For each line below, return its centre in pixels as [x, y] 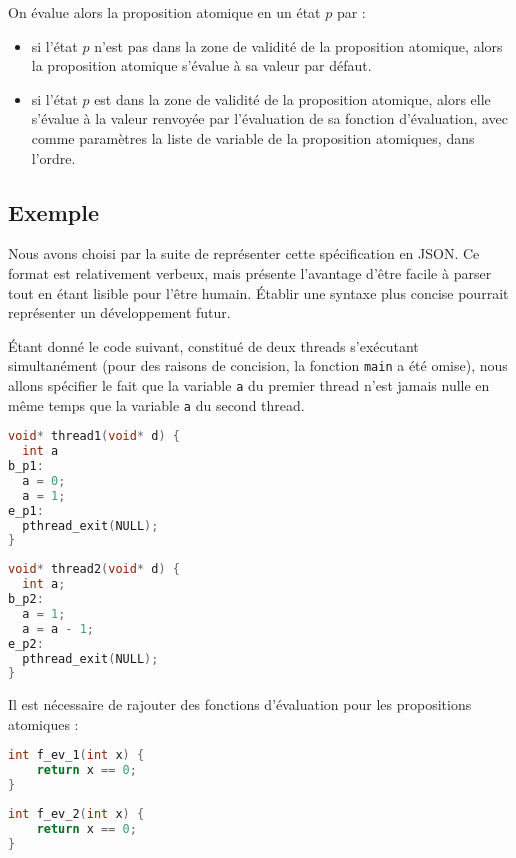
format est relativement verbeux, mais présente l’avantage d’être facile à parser [250, 272]
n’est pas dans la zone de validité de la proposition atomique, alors [298, 45]
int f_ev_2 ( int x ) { [76, 814]
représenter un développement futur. [119, 312]
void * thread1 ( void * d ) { [94, 436]
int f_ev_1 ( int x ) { [76, 755]
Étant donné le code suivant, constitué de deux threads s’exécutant [213, 345]
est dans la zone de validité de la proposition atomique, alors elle [292, 98]
